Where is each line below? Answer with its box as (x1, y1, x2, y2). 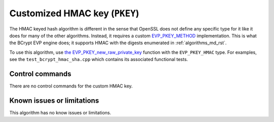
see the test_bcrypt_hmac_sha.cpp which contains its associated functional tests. (9, 56, 188, 63)
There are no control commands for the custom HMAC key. (9, 83, 133, 89)
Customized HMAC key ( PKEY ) (9, 8, 140, 19)
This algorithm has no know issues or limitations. (9, 109, 112, 115)
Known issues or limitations (9, 96, 99, 105)
